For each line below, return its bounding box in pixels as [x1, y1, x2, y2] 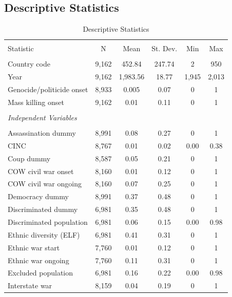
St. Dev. [151, 43, 178, 54]
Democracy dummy [8, 191, 69, 202]
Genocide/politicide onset [8, 84, 88, 95]
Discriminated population [8, 217, 88, 227]
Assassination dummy [8, 128, 76, 138]
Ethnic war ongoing [8, 254, 69, 265]
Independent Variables [8, 112, 77, 123]
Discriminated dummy [8, 204, 78, 215]
